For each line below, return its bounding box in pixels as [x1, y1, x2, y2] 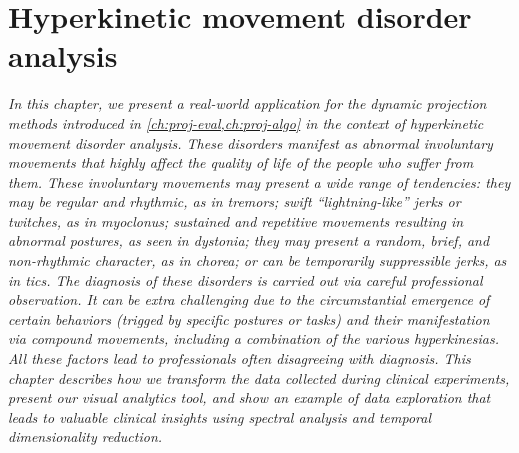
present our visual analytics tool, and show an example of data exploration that [8, 387, 491, 408]
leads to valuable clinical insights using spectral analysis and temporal [8, 406, 431, 427]
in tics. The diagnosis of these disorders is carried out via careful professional [8, 269, 483, 290]
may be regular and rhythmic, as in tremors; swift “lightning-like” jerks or [8, 191, 461, 212]
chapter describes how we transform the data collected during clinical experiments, [8, 367, 510, 388]
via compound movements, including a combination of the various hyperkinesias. [8, 328, 499, 349]
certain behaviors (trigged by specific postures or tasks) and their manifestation [8, 308, 490, 329]
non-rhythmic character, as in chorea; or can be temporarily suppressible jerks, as [8, 250, 507, 271]
